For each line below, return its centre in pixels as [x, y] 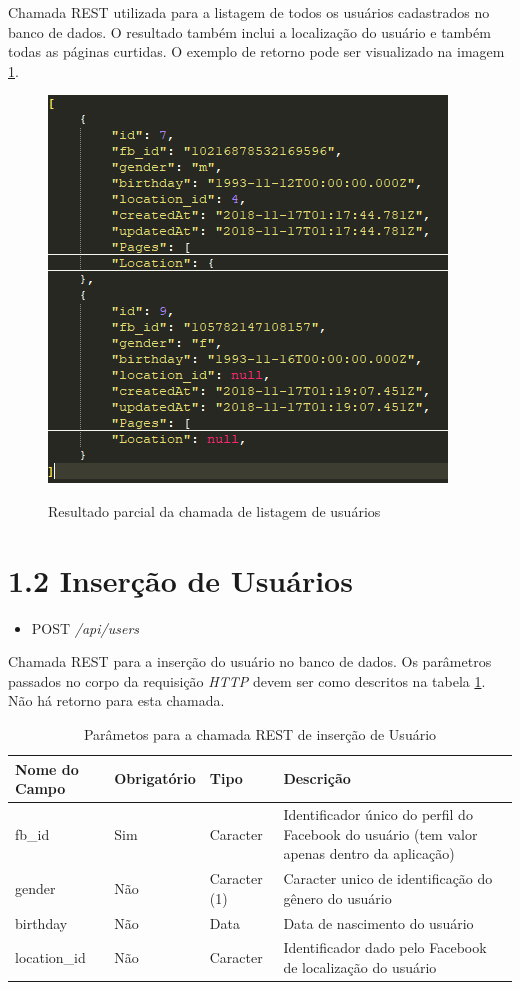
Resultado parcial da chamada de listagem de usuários [214, 510]
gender [35, 887]
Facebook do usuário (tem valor [380, 833]
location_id [50, 957]
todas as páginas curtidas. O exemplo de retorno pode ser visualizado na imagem [256, 51]
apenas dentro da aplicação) [369, 853]
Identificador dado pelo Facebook [385, 947]
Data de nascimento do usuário [378, 922]
